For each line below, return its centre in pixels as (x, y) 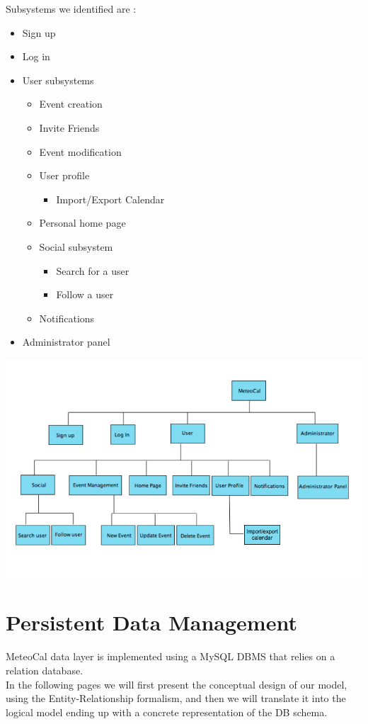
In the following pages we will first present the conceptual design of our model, (177, 684)
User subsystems (58, 80)
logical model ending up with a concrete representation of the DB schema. (167, 712)
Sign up (39, 32)
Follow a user (85, 294)
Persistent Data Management (151, 622)
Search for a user (93, 270)
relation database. (45, 670)
